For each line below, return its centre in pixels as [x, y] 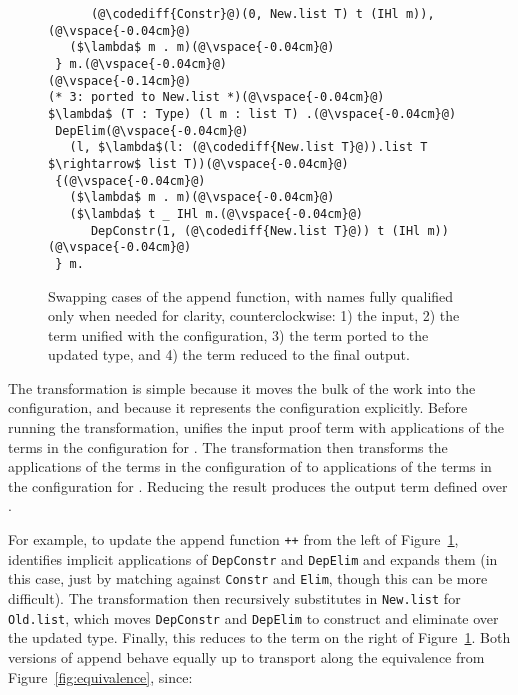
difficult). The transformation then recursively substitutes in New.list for [234, 598]
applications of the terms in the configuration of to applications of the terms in [250, 466]
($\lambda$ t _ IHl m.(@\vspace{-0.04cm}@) [216, 213]
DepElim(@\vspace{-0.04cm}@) [152, 130]
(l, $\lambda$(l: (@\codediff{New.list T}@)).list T [248, 147]
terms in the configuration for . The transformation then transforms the [228, 446]
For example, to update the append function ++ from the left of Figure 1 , [233, 539]
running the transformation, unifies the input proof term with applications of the [256, 427]
